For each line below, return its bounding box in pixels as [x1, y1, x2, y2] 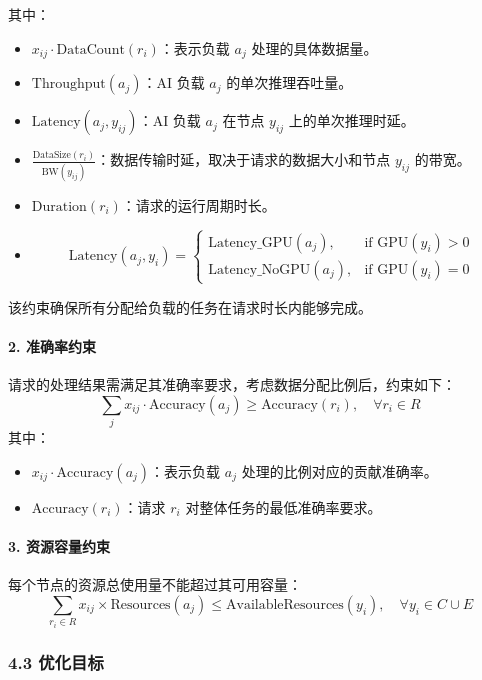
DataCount [56, 42, 125, 57]
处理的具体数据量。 [251, 37, 378, 58]
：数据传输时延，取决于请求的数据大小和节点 [96, 149, 391, 170]
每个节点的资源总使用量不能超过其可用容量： [8, 574, 302, 595]
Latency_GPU [208, 235, 293, 250]
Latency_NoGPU [208, 262, 311, 277]
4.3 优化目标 [8, 649, 104, 674]
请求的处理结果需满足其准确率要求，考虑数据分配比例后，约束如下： [8, 374, 456, 395]
